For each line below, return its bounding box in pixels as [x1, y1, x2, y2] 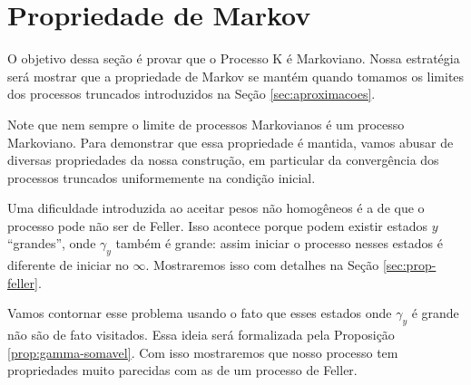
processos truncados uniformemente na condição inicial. [7, 168, 316, 187]
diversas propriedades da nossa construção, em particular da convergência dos [7, 150, 439, 169]
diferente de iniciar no [7, 255, 129, 274]
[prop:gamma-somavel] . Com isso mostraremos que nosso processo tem [7, 342, 398, 361]
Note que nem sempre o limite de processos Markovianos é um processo [7, 114, 405, 133]
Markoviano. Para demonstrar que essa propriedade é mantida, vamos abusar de [7, 132, 454, 151]
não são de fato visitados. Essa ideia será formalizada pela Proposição [7, 325, 395, 344]
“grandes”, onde [7, 234, 96, 253]
